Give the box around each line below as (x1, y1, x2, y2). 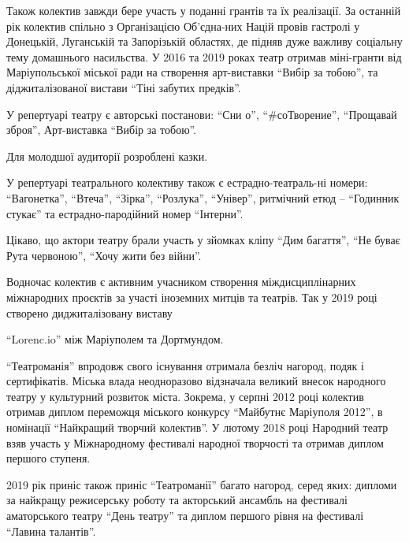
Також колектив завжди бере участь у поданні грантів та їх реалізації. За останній (6, 2, 401, 18)
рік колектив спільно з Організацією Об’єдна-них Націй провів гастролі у (6, 17, 360, 34)
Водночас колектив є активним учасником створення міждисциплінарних (6, 273, 356, 290)
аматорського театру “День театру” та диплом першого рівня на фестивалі (6, 507, 364, 524)
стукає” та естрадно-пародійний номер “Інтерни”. (6, 205, 244, 221)
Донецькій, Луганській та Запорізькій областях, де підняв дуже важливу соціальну (6, 33, 403, 50)
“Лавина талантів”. (6, 522, 96, 539)
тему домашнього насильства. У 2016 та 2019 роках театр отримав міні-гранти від (6, 48, 402, 65)
